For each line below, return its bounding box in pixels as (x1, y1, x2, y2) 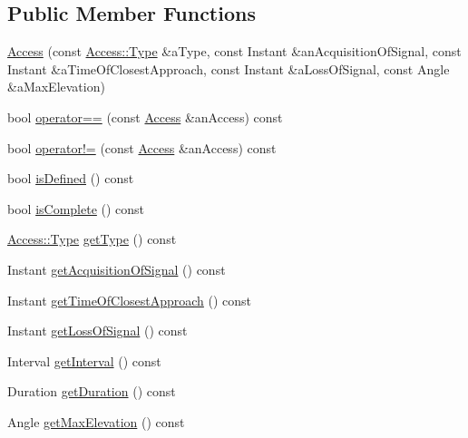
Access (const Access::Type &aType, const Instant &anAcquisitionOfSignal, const (7, 42, 462, 61)
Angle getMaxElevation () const (7, 412, 185, 431)
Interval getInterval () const (7, 351, 161, 370)
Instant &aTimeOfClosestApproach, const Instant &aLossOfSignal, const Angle (7, 59, 450, 78)
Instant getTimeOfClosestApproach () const (7, 290, 252, 309)
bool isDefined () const (7, 169, 134, 188)
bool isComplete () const (7, 199, 145, 218)
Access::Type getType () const (7, 229, 177, 248)
